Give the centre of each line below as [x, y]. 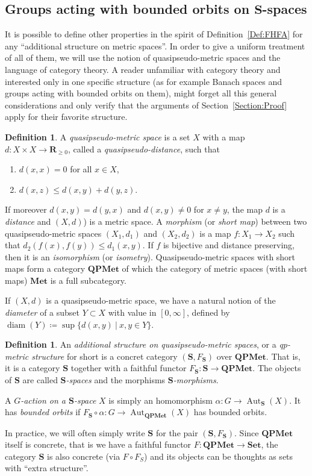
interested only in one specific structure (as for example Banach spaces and [144, 81]
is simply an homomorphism [161, 400]
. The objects [277, 368]
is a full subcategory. [88, 280]
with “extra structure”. [47, 468]
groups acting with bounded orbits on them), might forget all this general [141, 93]
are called [40, 380]
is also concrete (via [84, 456]
